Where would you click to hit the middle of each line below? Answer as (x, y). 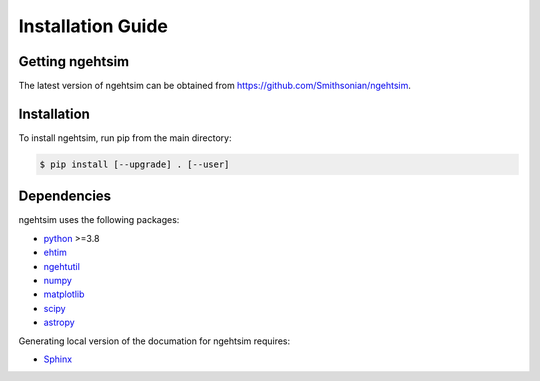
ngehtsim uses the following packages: (99, 220)
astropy (59, 322)
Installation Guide (93, 26)
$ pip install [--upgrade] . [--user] (134, 164)
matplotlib (64, 294)
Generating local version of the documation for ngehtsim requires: (154, 341)
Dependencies (65, 196)
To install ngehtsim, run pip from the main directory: (125, 137)
